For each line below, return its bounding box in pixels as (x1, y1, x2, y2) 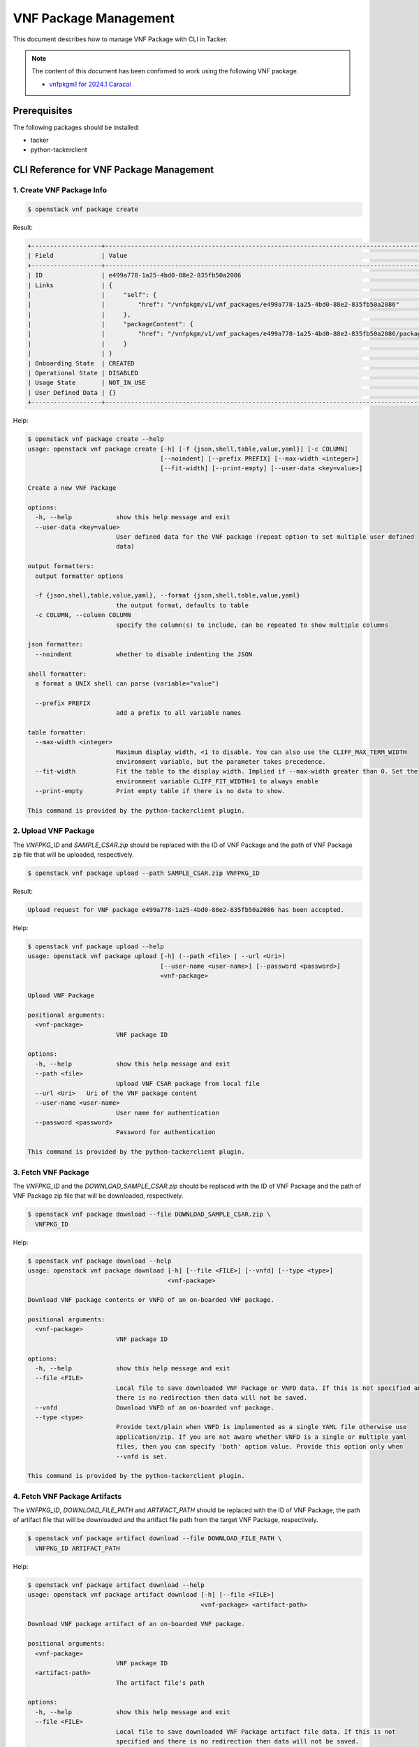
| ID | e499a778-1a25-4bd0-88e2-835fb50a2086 (27, 271, 242, 280)
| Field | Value (27, 252, 128, 260)
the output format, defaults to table (115, 601, 249, 609)
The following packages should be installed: (13, 123, 140, 131)
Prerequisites (13, 105, 73, 117)
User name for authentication (115, 1108, 219, 1117)
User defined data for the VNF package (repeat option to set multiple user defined (115, 533, 415, 541)
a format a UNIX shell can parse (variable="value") (35, 679, 219, 688)
